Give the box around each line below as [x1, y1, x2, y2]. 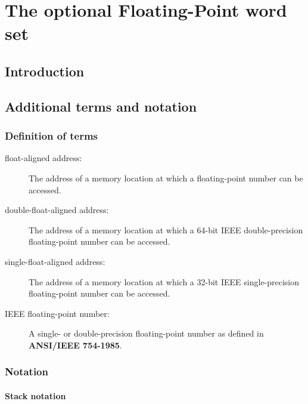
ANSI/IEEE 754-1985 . [29, 338, 122, 351]
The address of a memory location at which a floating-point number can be [29, 171, 303, 184]
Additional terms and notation [5, 97, 197, 115]
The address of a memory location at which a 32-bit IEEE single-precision [29, 275, 300, 288]
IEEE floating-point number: [5, 307, 110, 319]
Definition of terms [5, 128, 98, 143]
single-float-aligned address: [5, 255, 105, 267]
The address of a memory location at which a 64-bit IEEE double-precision [29, 223, 303, 236]
